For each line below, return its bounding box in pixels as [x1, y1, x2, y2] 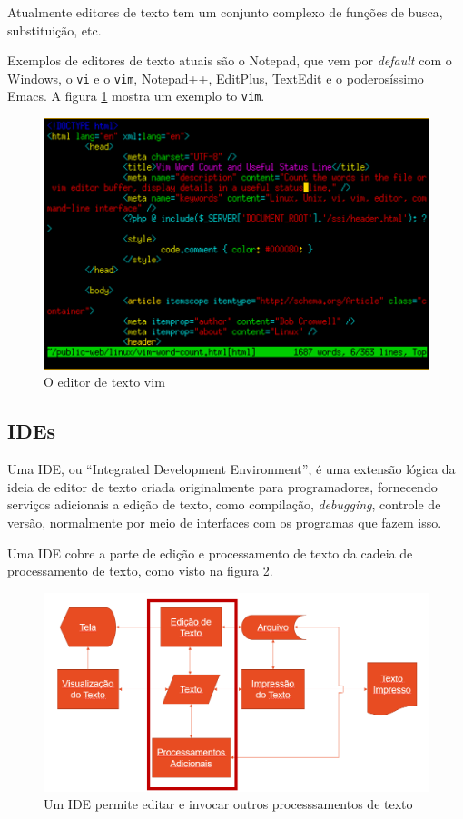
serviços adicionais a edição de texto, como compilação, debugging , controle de [7, 495, 441, 514]
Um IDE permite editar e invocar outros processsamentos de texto [44, 794, 413, 814]
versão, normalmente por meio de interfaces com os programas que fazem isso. [7, 512, 442, 531]
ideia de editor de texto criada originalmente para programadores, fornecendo [7, 477, 438, 496]
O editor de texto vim [44, 372, 165, 391]
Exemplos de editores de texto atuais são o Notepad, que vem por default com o [7, 51, 452, 70]
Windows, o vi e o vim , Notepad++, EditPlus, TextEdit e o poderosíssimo [7, 68, 424, 87]
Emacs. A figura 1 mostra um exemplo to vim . [7, 86, 265, 105]
